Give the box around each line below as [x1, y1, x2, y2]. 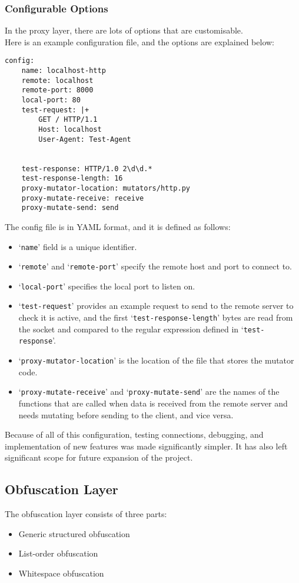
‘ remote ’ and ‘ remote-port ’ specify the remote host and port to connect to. [18, 260, 292, 272]
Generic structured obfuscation [18, 527, 130, 539]
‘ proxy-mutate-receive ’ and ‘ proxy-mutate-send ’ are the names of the [18, 385, 280, 398]
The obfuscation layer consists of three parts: [5, 508, 167, 520]
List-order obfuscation [18, 547, 98, 559]
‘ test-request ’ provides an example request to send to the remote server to [18, 299, 294, 312]
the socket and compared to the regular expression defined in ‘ [18, 322, 244, 335]
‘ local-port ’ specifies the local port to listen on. [18, 279, 195, 292]
